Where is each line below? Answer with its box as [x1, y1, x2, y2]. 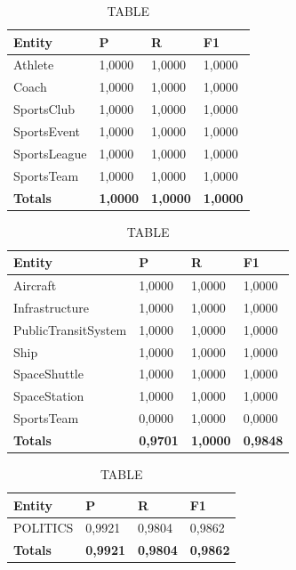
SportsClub [13, 100, 75, 118]
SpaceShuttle [13, 364, 84, 383]
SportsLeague [13, 143, 87, 162]
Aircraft [13, 276, 57, 295]
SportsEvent [13, 121, 80, 140]
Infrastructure [13, 297, 89, 316]
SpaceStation [13, 387, 84, 405]
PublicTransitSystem [13, 320, 127, 338]
